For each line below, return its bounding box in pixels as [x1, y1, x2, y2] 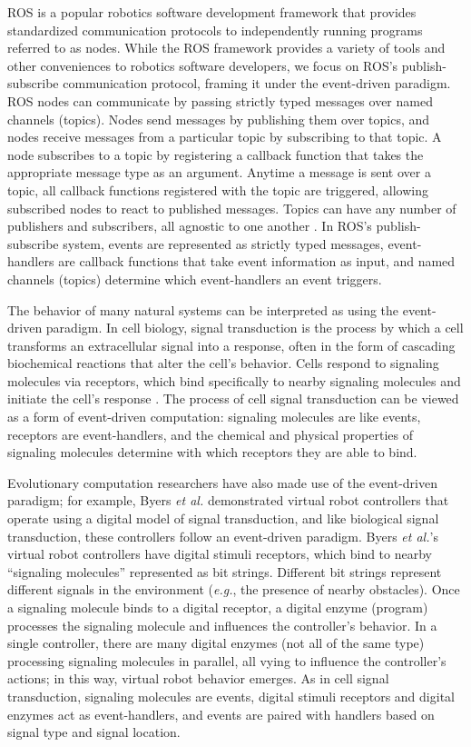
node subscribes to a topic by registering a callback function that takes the [7, 144, 424, 164]
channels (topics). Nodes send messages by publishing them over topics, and [7, 109, 430, 128]
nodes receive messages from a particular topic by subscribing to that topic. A [7, 127, 442, 146]
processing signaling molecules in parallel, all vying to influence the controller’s [7, 651, 446, 670]
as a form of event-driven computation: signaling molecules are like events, [7, 407, 421, 426]
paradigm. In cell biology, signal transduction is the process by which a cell [45, 318, 464, 337]
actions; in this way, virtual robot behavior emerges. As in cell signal [7, 669, 389, 688]
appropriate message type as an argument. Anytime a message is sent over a [7, 163, 431, 182]
